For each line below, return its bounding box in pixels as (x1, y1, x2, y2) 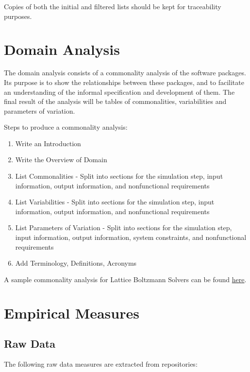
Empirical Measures (4, 303, 139, 322)
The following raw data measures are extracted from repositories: (4, 358, 198, 369)
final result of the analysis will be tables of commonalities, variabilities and (4, 96, 227, 106)
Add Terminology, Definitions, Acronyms (15, 258, 137, 268)
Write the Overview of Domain (15, 154, 107, 165)
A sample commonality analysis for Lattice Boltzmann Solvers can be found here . (4, 274, 247, 284)
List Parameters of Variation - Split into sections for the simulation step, (15, 222, 232, 233)
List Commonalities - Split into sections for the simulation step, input (15, 171, 223, 181)
